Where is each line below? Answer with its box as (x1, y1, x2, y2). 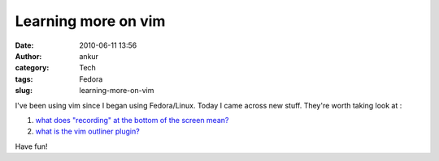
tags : (15, 74, 33, 84)
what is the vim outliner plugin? (35, 126, 140, 137)
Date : (15, 40, 34, 50)
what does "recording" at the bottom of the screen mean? (35, 115, 229, 125)
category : (15, 63, 50, 73)
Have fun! (15, 142, 48, 151)
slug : (15, 86, 33, 95)
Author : (15, 51, 42, 61)
